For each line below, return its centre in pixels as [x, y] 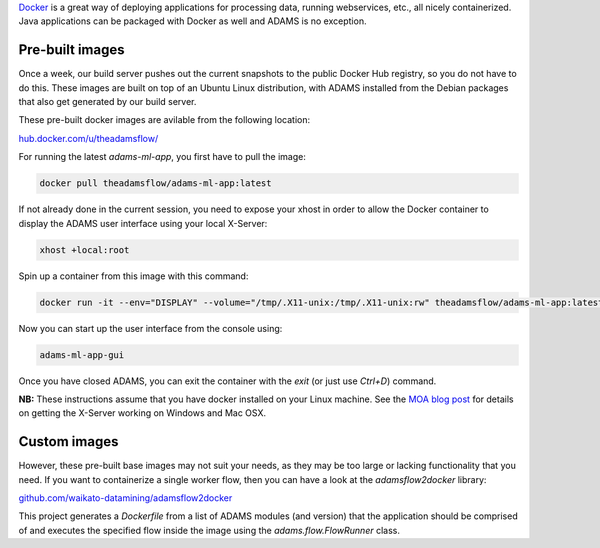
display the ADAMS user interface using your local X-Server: [143, 223]
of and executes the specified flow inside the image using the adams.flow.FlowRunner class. [209, 530]
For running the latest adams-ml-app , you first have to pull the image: [162, 157]
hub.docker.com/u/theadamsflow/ [88, 138]
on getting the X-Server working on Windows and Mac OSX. [142, 413]
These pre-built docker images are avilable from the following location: [164, 120]
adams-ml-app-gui [82, 354]
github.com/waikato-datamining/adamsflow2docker [125, 497]
